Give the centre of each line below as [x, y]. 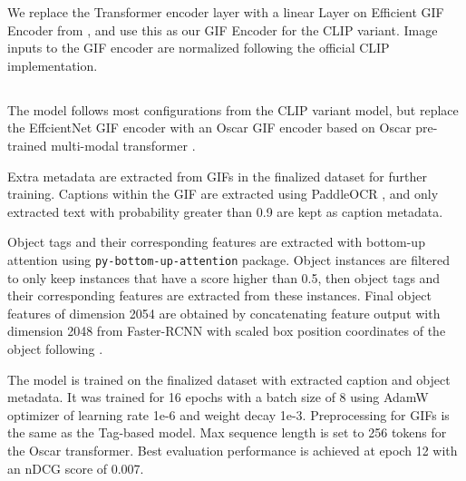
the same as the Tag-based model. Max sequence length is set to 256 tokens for [227, 432]
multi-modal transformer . [123, 145]
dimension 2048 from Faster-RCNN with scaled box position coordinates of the [227, 331]
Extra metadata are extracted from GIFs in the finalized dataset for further [217, 176]
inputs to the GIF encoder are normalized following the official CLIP [199, 48]
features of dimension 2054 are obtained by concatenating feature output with [224, 313]
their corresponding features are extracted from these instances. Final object [219, 295]
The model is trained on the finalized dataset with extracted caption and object [229, 379]
